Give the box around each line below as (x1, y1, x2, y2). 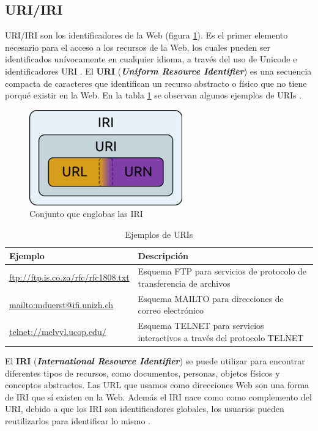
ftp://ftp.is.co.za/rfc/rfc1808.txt (9, 271, 130, 284)
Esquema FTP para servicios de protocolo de (138, 265, 307, 278)
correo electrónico (138, 304, 204, 317)
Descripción (138, 249, 188, 262)
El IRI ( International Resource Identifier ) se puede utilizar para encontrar (5, 354, 305, 367)
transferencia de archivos (138, 276, 231, 289)
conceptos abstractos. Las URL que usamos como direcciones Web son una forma (5, 378, 309, 391)
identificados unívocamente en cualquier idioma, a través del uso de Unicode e (5, 53, 297, 65)
